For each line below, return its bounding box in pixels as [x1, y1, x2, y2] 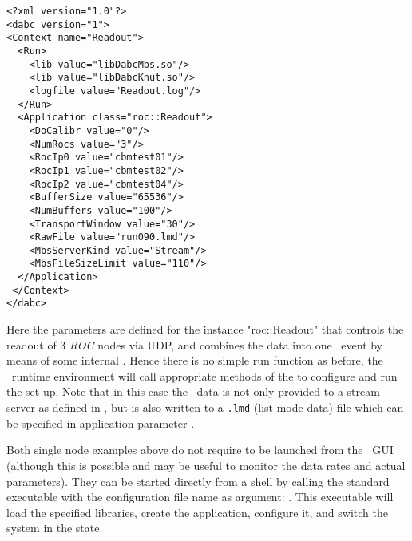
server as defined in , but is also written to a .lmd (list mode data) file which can [6, 399, 404, 416]
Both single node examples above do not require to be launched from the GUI [6, 441, 394, 458]
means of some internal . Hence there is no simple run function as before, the [6, 352, 383, 369]
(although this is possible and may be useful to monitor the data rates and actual [6, 456, 406, 473]
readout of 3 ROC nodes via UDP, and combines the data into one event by [6, 336, 383, 353]
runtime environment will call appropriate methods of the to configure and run [11, 367, 398, 384]
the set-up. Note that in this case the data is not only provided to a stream [6, 383, 380, 400]
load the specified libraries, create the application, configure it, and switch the [6, 503, 388, 520]
